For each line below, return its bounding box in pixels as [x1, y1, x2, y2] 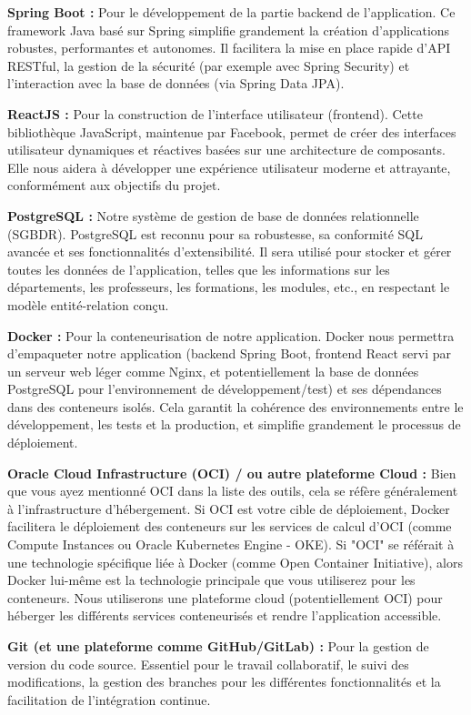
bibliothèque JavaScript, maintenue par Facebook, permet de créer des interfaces [7, 122, 456, 141]
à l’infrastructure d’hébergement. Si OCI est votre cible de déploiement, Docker [7, 498, 450, 518]
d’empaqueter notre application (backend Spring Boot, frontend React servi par [7, 344, 452, 363]
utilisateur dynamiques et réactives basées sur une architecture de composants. [7, 140, 446, 159]
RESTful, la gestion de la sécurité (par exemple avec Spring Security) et [7, 55, 410, 75]
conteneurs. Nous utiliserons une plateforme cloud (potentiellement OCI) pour [7, 588, 443, 607]
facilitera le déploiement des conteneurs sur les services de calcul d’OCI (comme [7, 517, 452, 536]
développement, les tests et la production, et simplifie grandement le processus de [7, 415, 461, 434]
